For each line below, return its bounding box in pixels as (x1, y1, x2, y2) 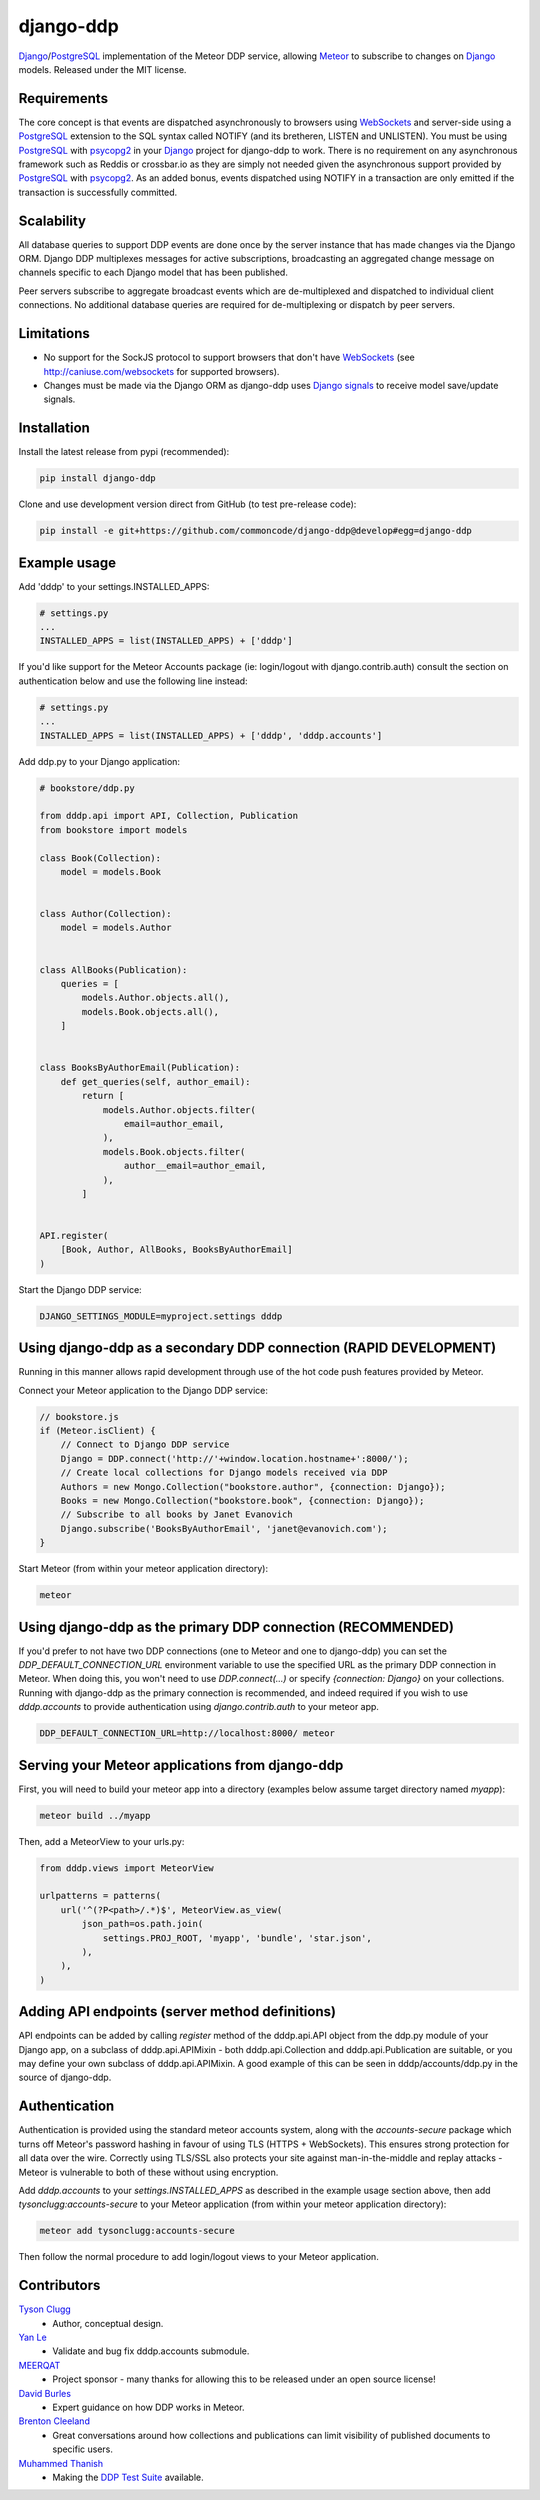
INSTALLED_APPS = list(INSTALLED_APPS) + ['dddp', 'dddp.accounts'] (39, 730, 383, 741)
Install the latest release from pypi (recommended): (18, 446, 230, 458)
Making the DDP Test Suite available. (52, 2471, 204, 2483)
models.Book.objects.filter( (102, 1146, 246, 1157)
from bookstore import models (39, 824, 188, 835)
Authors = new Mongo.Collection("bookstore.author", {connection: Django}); (60, 1481, 446, 1492)
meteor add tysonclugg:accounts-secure (39, 2225, 235, 2237)
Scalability (18, 212, 87, 229)
